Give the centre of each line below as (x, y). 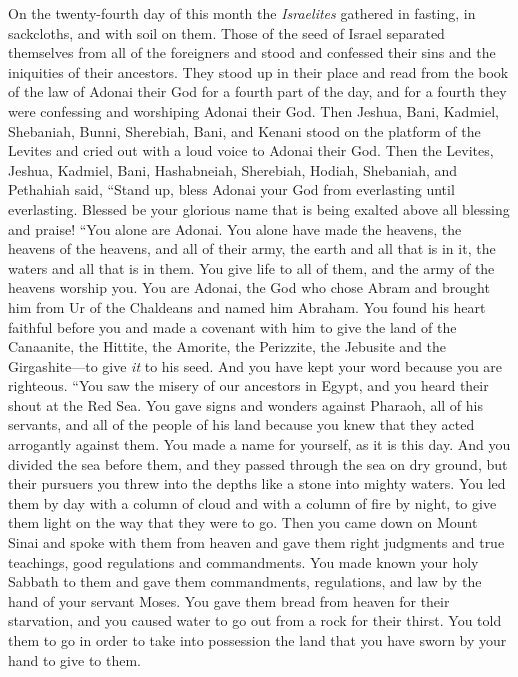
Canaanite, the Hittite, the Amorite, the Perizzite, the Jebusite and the (227, 346)
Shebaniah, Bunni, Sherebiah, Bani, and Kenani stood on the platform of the (244, 130)
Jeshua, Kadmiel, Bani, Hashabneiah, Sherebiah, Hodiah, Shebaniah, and (233, 169)
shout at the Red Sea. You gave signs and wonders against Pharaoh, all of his (245, 404)
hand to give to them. (74, 659)
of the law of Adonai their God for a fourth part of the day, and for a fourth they (257, 91)
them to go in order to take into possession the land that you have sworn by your (257, 640)
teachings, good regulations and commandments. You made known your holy (243, 561)
